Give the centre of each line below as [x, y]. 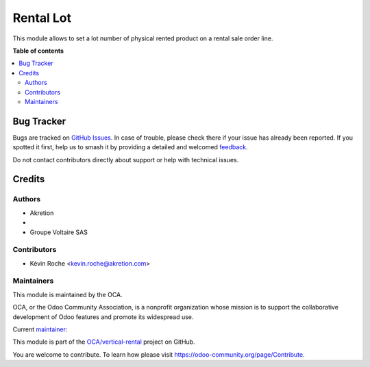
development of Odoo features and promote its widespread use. [103, 317]
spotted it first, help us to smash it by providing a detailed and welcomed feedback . [130, 147]
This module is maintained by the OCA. [67, 294]
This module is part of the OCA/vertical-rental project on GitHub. [104, 342]
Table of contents [38, 51]
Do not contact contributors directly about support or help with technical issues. [126, 160]
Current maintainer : [40, 329]
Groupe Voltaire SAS [59, 232]
